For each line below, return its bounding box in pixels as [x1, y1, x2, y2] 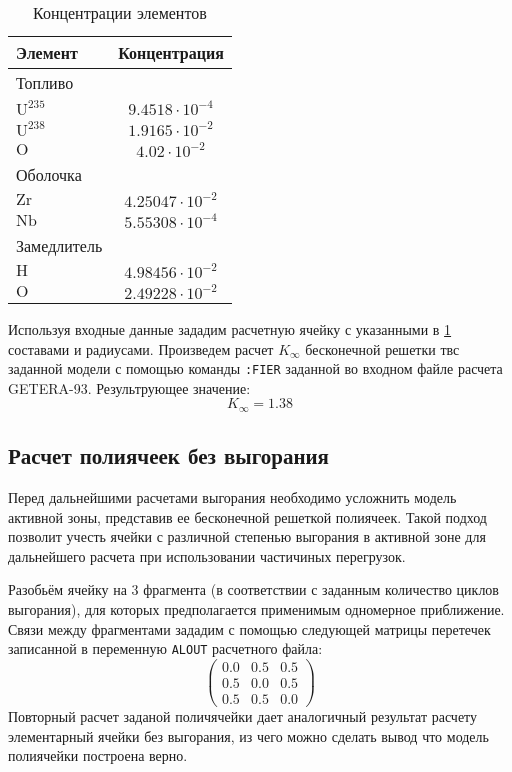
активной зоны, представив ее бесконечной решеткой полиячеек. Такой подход [8, 506, 487, 527]
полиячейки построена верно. [8, 745, 188, 766]
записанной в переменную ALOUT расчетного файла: [8, 638, 323, 659]
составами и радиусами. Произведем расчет [8, 338, 274, 359]
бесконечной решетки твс [305, 338, 460, 359]
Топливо [16, 71, 74, 94]
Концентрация [118, 41, 224, 64]
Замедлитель [16, 234, 103, 257]
